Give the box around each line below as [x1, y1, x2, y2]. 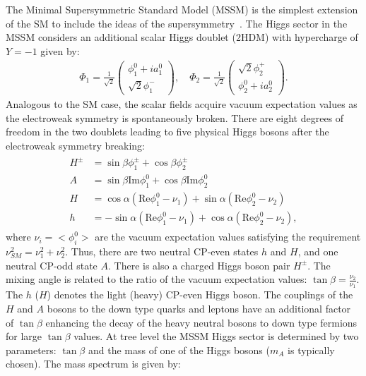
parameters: [6, 342, 57, 357]
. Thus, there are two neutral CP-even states [65, 244, 259, 259]
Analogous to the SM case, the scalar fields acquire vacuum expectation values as [6, 97, 358, 111]
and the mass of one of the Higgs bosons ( [88, 342, 270, 357]
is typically [288, 342, 335, 357]
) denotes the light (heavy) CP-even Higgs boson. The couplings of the [47, 287, 353, 302]
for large [6, 329, 42, 344]
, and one [297, 244, 338, 259]
